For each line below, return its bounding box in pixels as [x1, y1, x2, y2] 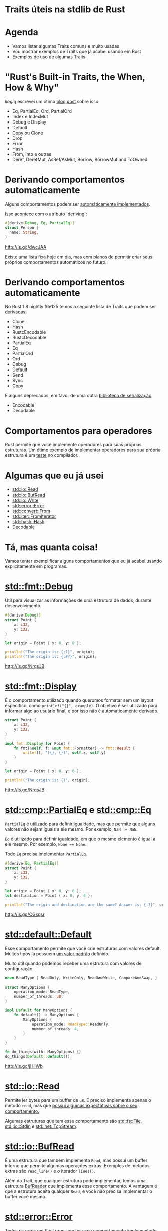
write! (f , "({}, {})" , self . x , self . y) [23, 750, 106, 755]
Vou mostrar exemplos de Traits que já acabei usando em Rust [12, 49, 141, 55]
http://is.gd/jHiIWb [5, 1063, 43, 1069]
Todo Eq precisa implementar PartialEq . [5, 851, 87, 857]
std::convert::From [12, 508, 51, 514]
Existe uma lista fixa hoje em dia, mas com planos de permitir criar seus [5, 254, 153, 260]
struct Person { [5, 225, 39, 230]
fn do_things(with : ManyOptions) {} [5, 1049, 81, 1054]
